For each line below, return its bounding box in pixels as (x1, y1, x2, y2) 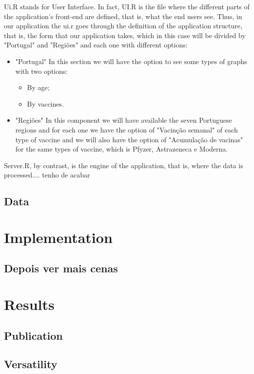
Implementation (4, 227, 113, 247)
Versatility (4, 356, 58, 372)
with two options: (15, 66, 68, 76)
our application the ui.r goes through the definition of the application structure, (4, 21, 242, 31)
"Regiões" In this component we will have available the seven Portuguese (15, 115, 232, 125)
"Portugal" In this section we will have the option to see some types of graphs (15, 56, 247, 66)
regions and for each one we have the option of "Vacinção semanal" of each (15, 124, 238, 134)
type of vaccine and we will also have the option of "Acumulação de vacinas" (15, 134, 243, 144)
